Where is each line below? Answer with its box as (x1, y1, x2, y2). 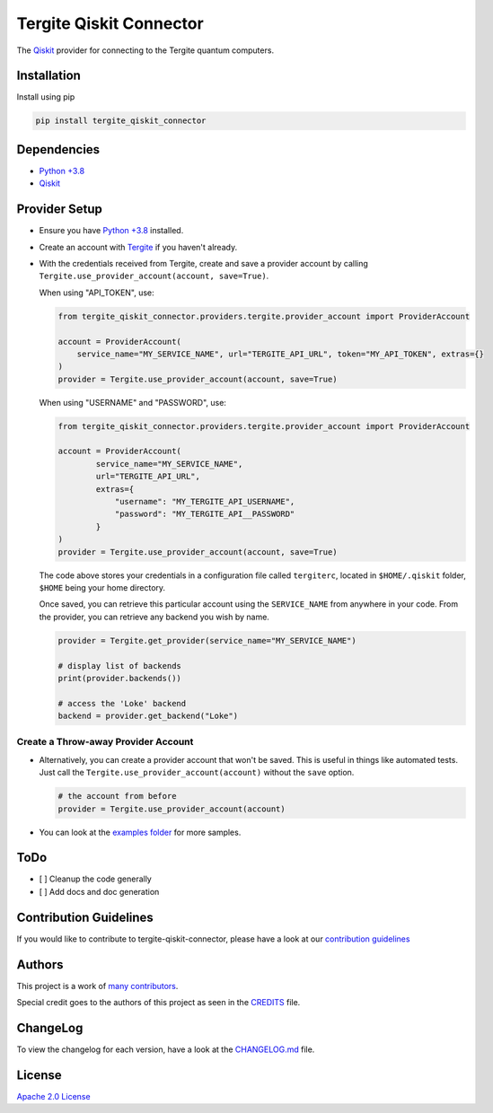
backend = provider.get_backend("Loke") (57, 711, 238, 722)
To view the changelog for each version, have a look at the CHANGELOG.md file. (16, 1044, 315, 1055)
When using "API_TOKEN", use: (39, 287, 154, 298)
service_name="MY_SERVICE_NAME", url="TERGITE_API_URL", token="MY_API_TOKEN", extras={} (76, 348, 485, 359)
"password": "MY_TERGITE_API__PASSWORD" (114, 509, 295, 520)
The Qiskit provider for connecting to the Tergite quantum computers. (16, 45, 274, 56)
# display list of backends (57, 661, 181, 670)
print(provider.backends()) (57, 673, 181, 683)
